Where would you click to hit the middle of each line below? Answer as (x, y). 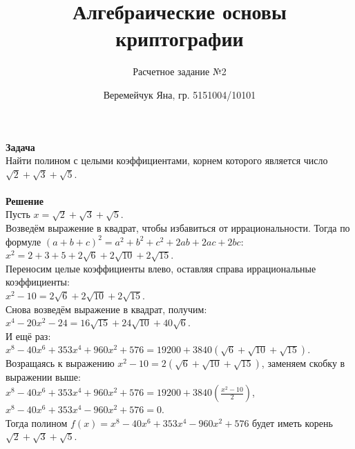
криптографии (180, 38)
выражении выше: (43, 377)
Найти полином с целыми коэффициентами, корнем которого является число (167, 160)
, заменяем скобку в (303, 363)
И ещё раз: (28, 336)
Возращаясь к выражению (60, 363)
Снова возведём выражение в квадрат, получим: (106, 309)
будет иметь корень (292, 422)
